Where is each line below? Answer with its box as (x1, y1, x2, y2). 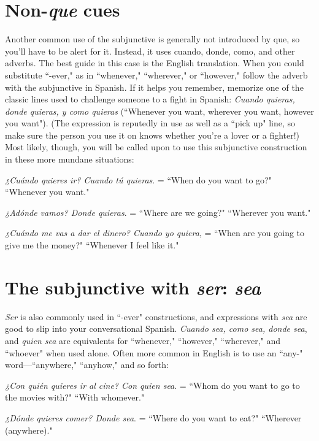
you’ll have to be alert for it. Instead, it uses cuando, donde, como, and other (5, 44, 295, 57)
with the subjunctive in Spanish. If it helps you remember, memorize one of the (5, 80, 304, 93)
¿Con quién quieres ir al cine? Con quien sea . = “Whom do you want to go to (5, 378, 300, 391)
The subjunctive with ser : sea (5, 274, 261, 300)
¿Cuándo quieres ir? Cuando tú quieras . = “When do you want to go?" (5, 173, 272, 186)
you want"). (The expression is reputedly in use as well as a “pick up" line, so (5, 117, 296, 129)
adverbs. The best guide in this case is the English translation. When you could (5, 56, 304, 69)
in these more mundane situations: (5, 153, 134, 166)
